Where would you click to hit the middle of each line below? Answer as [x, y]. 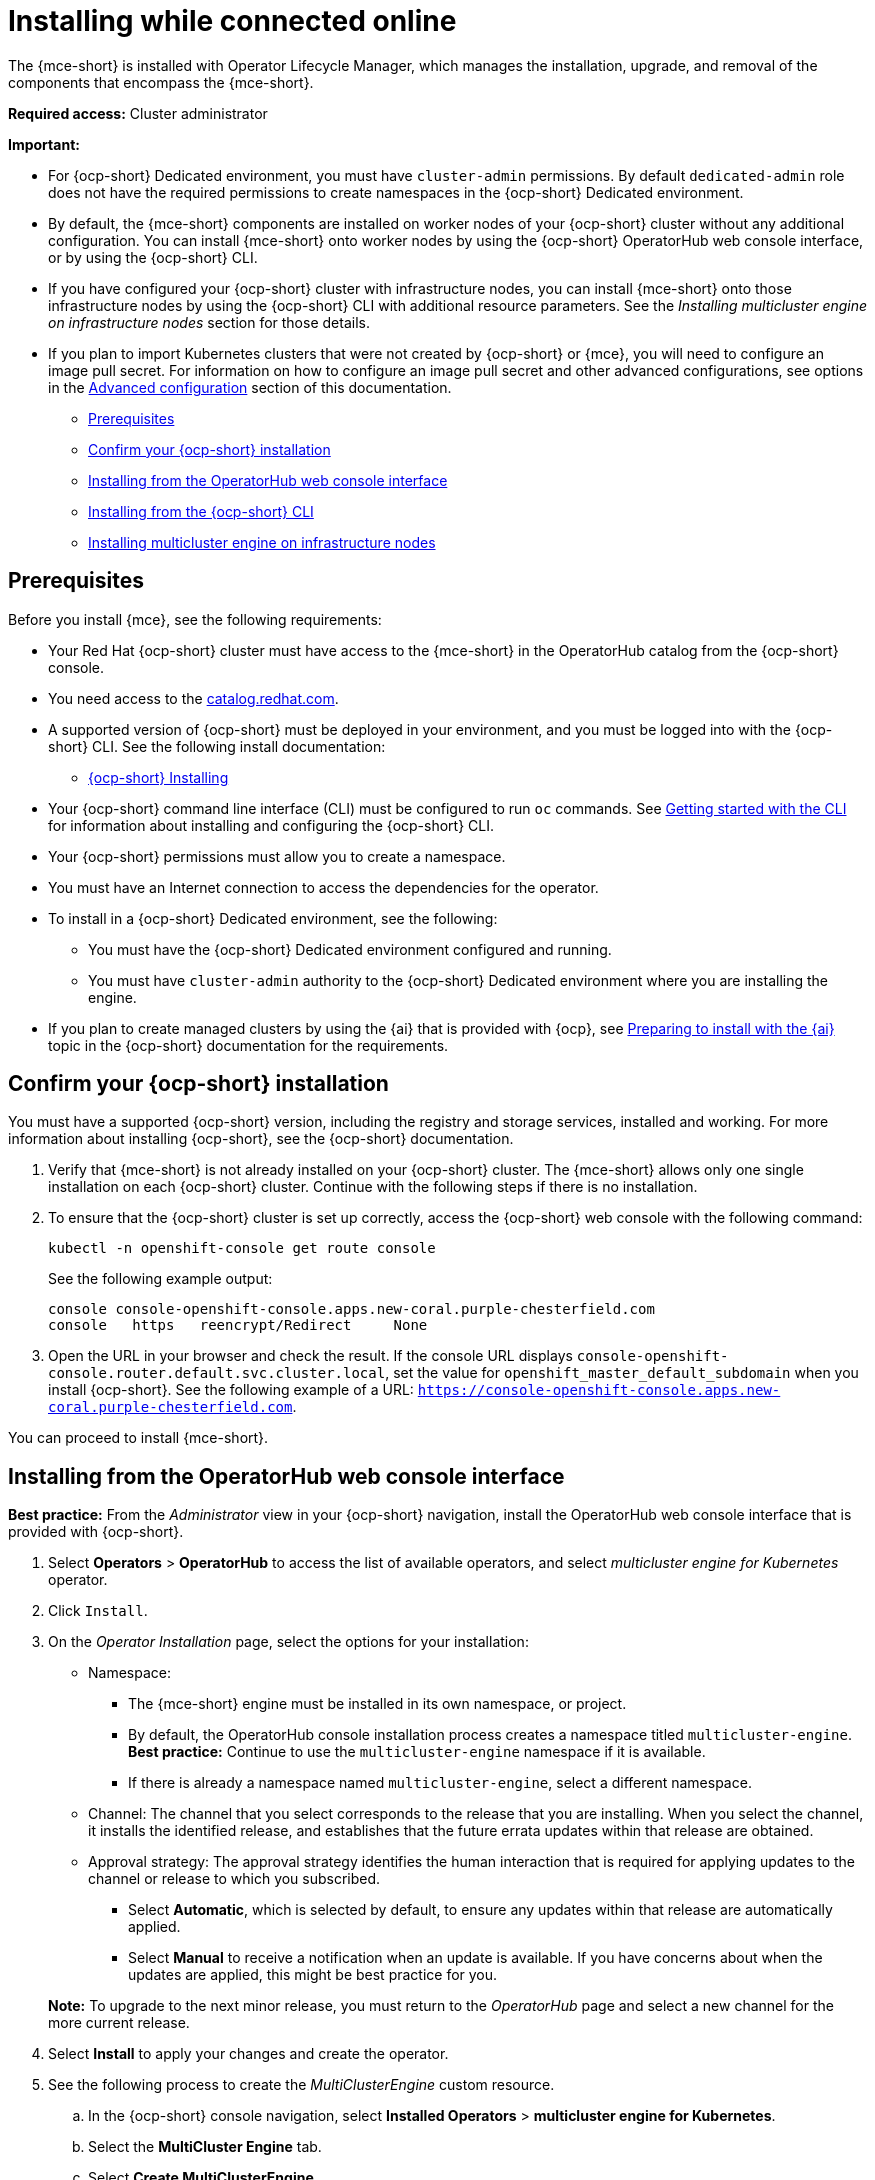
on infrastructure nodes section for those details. [209, 322]
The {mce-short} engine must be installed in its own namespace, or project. [377, 1704]
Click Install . [98, 1611]
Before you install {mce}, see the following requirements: [195, 619]
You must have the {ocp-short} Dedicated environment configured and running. [350, 949]
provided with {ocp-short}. [96, 1532]
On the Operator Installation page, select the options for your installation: [288, 1642]
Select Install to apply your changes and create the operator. [248, 2054]
